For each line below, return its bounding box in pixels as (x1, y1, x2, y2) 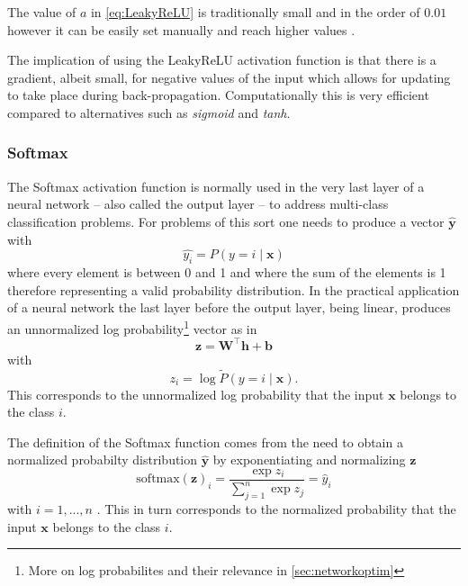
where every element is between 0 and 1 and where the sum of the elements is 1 (7, 263, 446, 282)
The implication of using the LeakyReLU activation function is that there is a (7, 50, 436, 69)
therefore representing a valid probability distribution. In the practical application (7, 280, 460, 299)
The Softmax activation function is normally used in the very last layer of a (7, 176, 425, 195)
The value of (7, 3, 76, 21)
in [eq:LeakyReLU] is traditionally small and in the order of (90, 3, 420, 21)
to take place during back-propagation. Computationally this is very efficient (7, 86, 429, 104)
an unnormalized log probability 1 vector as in (7, 316, 257, 338)
